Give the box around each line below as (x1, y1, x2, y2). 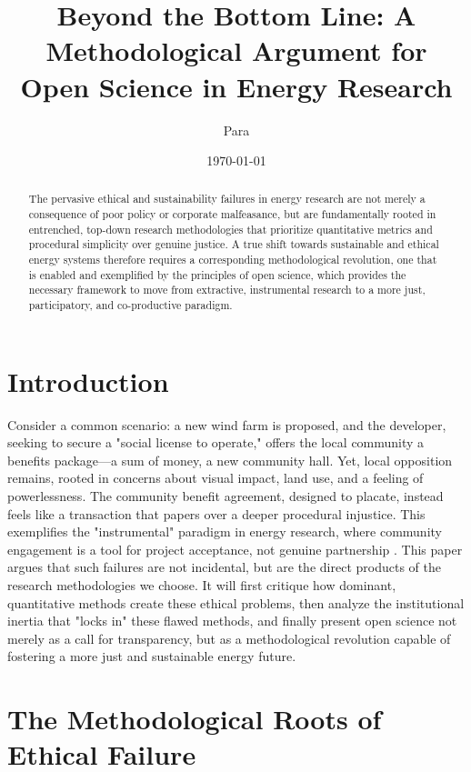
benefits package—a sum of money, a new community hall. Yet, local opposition (7, 450, 453, 469)
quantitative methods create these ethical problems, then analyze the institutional (7, 593, 465, 612)
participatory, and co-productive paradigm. (28, 297, 233, 313)
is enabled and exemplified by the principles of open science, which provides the (28, 266, 406, 282)
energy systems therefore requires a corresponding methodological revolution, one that (28, 252, 437, 267)
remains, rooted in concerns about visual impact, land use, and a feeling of (7, 468, 424, 487)
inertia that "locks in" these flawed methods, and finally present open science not (7, 611, 457, 630)
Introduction (7, 362, 169, 399)
